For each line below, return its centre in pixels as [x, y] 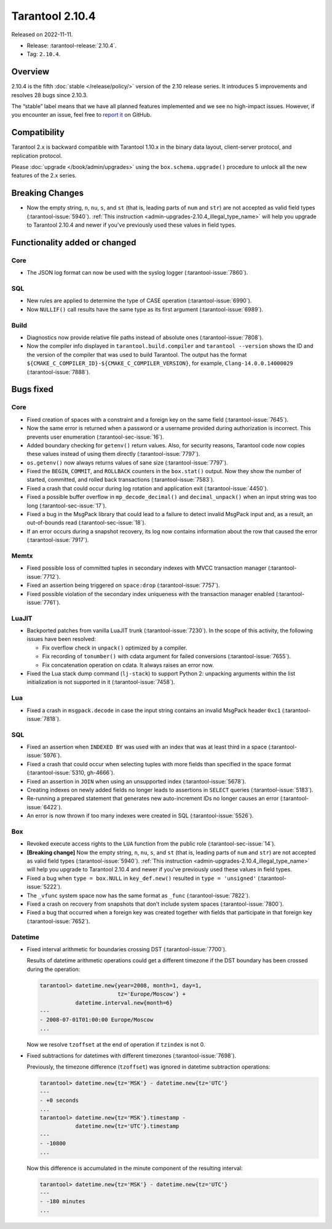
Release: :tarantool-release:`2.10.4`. [72, 45]
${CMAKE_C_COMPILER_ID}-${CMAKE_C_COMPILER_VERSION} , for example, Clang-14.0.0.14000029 [160, 363]
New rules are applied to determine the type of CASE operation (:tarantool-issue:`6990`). [139, 300]
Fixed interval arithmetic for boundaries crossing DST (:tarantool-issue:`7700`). [127, 949]
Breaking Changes [48, 193]
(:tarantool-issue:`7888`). [58, 372]
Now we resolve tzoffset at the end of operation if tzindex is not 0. [116, 1044]
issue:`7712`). [44, 576]
